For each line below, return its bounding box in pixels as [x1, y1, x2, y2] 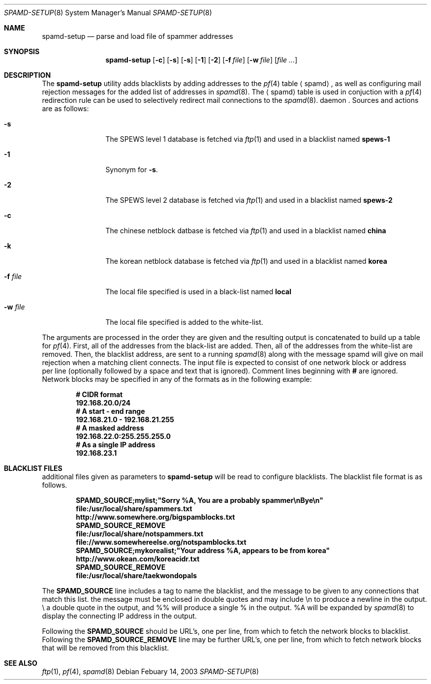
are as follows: [42, 104, 89, 113]
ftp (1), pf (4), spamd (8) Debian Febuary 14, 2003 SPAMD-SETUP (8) [42, 667, 259, 676]
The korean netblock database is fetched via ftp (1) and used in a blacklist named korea [105, 257, 387, 265]
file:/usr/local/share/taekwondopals [76, 571, 197, 580]
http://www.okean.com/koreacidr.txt [76, 555, 200, 563]
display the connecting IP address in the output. [42, 612, 197, 620]
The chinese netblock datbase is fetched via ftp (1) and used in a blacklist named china [105, 226, 386, 235]
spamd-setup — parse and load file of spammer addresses [42, 32, 233, 40]
